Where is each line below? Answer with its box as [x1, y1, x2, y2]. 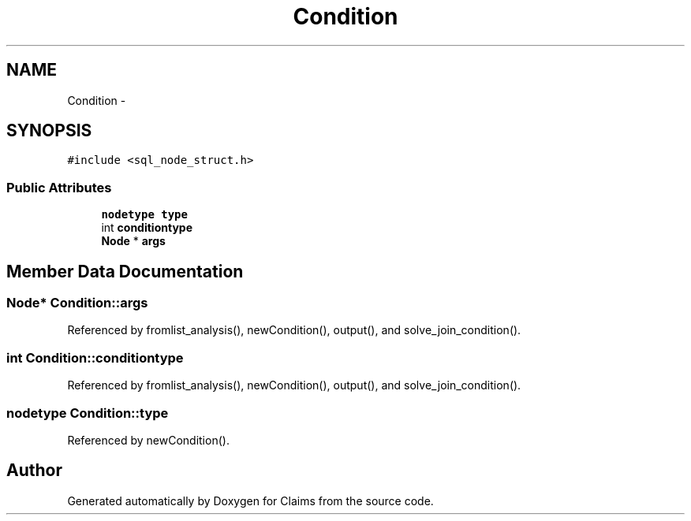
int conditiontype [101, 221, 192, 235]
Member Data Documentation [6, 261, 244, 281]
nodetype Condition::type [6, 404, 169, 421]
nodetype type [101, 208, 188, 221]
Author [6, 460, 62, 481]
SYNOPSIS [6, 121, 92, 141]
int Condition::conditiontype [6, 349, 184, 366]
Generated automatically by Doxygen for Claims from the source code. [67, 493, 434, 508]
